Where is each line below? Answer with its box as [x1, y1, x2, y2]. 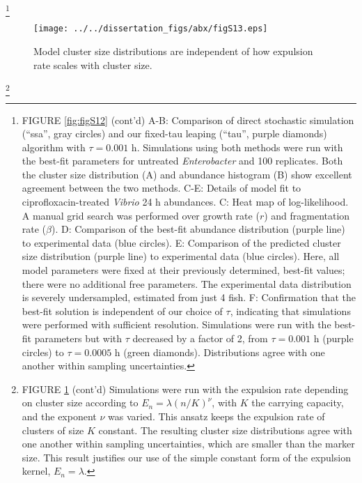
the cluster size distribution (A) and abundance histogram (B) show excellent [22, 167, 352, 181]
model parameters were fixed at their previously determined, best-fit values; [22, 263, 345, 277]
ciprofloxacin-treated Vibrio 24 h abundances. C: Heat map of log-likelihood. [22, 194, 349, 209]
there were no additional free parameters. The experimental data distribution [22, 276, 352, 291]
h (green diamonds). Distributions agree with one [114, 344, 325, 359]
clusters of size [22, 422, 84, 437]
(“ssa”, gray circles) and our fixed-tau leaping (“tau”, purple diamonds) [22, 126, 327, 141]
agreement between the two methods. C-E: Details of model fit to [22, 181, 301, 195]
